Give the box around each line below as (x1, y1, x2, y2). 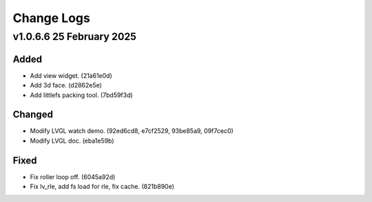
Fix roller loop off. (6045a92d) (30, 172, 116, 181)
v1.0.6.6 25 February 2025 (12, 30, 137, 43)
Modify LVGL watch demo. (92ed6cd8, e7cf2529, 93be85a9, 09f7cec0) (30, 127, 234, 135)
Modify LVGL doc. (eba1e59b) (30, 137, 114, 145)
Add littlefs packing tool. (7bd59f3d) (30, 90, 134, 99)
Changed (12, 109, 53, 121)
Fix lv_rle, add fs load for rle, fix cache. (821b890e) (30, 183, 175, 191)
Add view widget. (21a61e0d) (30, 71, 113, 79)
